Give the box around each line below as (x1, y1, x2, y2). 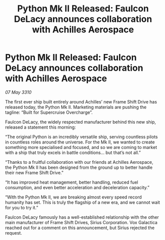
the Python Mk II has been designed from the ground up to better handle (5, 164, 153, 170)
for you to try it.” (5, 204, 39, 210)
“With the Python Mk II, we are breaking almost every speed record (5, 194, 142, 200)
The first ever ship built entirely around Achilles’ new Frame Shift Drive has (5, 98, 157, 104)
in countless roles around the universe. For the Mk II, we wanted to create (5, 139, 155, 145)
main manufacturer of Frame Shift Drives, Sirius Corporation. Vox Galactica (5, 219, 158, 225)
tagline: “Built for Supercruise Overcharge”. (5, 109, 93, 115)
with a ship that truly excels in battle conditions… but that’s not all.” (5, 149, 141, 155)
